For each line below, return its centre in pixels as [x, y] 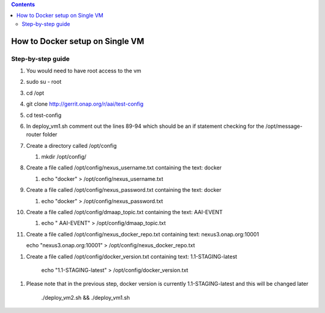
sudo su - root [44, 82]
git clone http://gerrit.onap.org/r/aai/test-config [85, 104]
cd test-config [44, 115]
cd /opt [35, 93]
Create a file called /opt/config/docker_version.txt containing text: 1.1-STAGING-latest [132, 256]
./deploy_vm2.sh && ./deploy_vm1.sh [86, 297]
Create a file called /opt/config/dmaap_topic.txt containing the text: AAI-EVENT [124, 212]
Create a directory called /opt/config [71, 145]
